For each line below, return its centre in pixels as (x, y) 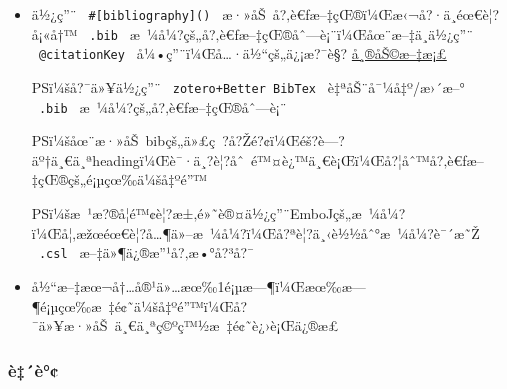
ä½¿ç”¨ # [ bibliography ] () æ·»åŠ (148, 14)
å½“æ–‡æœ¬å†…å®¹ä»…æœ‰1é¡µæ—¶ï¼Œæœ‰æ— (198, 285)
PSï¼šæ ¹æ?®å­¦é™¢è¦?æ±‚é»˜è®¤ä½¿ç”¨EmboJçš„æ (196, 213)
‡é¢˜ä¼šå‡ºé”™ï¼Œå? (178, 305)
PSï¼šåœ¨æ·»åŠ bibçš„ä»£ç (123, 140)
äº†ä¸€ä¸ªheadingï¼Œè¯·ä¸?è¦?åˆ (138, 159)
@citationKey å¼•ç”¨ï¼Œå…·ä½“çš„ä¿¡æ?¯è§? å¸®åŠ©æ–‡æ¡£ (242, 53)
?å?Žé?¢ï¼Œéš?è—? (283, 140)
